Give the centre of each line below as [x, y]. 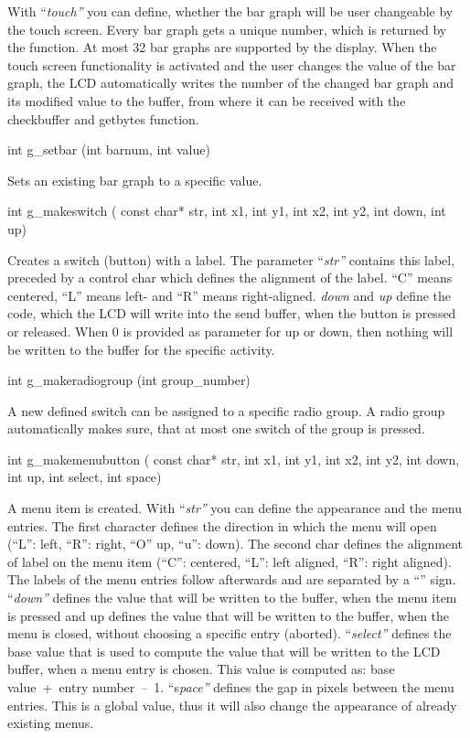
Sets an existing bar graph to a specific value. [135, 180]
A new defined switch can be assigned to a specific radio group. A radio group [226, 410]
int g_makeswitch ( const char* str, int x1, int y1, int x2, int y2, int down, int [227, 211]
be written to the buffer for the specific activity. [141, 349]
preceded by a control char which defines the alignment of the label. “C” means [230, 278]
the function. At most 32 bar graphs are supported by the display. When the [222, 47]
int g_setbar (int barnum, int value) [109, 150]
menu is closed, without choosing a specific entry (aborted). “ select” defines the [230, 633]
